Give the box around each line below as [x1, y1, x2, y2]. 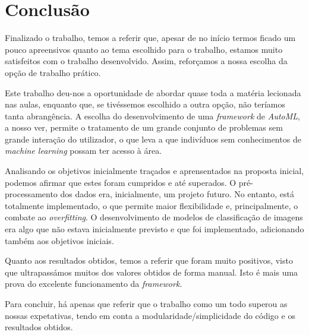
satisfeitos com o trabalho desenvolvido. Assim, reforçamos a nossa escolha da [5, 55, 288, 67]
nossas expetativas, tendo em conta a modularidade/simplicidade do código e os [5, 309, 295, 321]
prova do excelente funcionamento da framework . [5, 277, 182, 290]
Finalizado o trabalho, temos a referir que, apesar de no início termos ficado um [5, 31, 296, 44]
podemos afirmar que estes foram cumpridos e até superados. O [5, 176, 237, 188]
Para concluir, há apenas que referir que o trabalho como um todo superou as [5, 298, 288, 309]
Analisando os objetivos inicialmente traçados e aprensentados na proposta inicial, [5, 165, 304, 177]
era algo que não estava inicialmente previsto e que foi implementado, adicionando [5, 223, 304, 235]
